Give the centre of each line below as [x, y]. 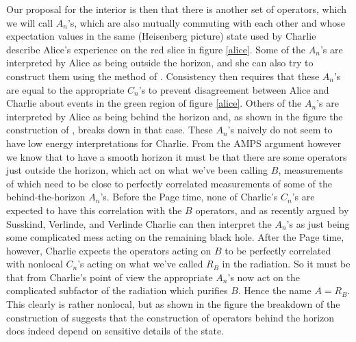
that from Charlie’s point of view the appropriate [110, 277]
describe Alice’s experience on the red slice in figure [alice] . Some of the [156, 49]
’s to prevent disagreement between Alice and [234, 89]
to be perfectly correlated [278, 250]
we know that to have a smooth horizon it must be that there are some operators [177, 156]
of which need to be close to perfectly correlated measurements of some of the [169, 183]
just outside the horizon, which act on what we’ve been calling [137, 170]
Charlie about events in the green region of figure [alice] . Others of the [154, 103]
